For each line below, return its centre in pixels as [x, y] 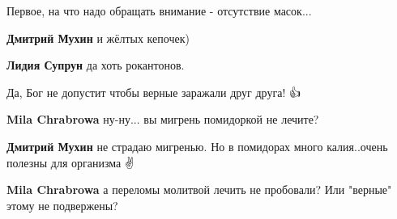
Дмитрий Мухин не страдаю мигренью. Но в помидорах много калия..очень [197, 146]
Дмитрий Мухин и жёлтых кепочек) [98, 38]
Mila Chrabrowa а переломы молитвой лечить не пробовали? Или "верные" [199, 190]
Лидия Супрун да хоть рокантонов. [96, 65]
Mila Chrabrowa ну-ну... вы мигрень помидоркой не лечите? [163, 119]
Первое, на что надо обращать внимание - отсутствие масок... [159, 11]
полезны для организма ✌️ [70, 162]
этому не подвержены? [62, 205]
